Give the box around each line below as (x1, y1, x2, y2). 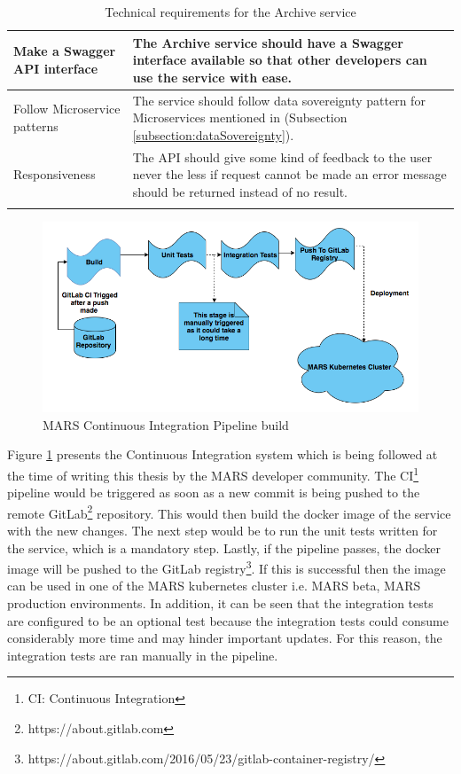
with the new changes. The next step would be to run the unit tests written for (7, 521, 438, 540)
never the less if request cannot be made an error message (132, 165, 447, 184)
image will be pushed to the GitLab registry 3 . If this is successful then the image (7, 557, 446, 577)
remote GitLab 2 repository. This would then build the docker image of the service (7, 501, 451, 522)
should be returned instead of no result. (132, 182, 348, 200)
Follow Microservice (13, 99, 121, 118)
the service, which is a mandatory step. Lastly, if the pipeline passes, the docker (7, 538, 441, 557)
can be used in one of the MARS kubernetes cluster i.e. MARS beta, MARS (7, 576, 421, 595)
